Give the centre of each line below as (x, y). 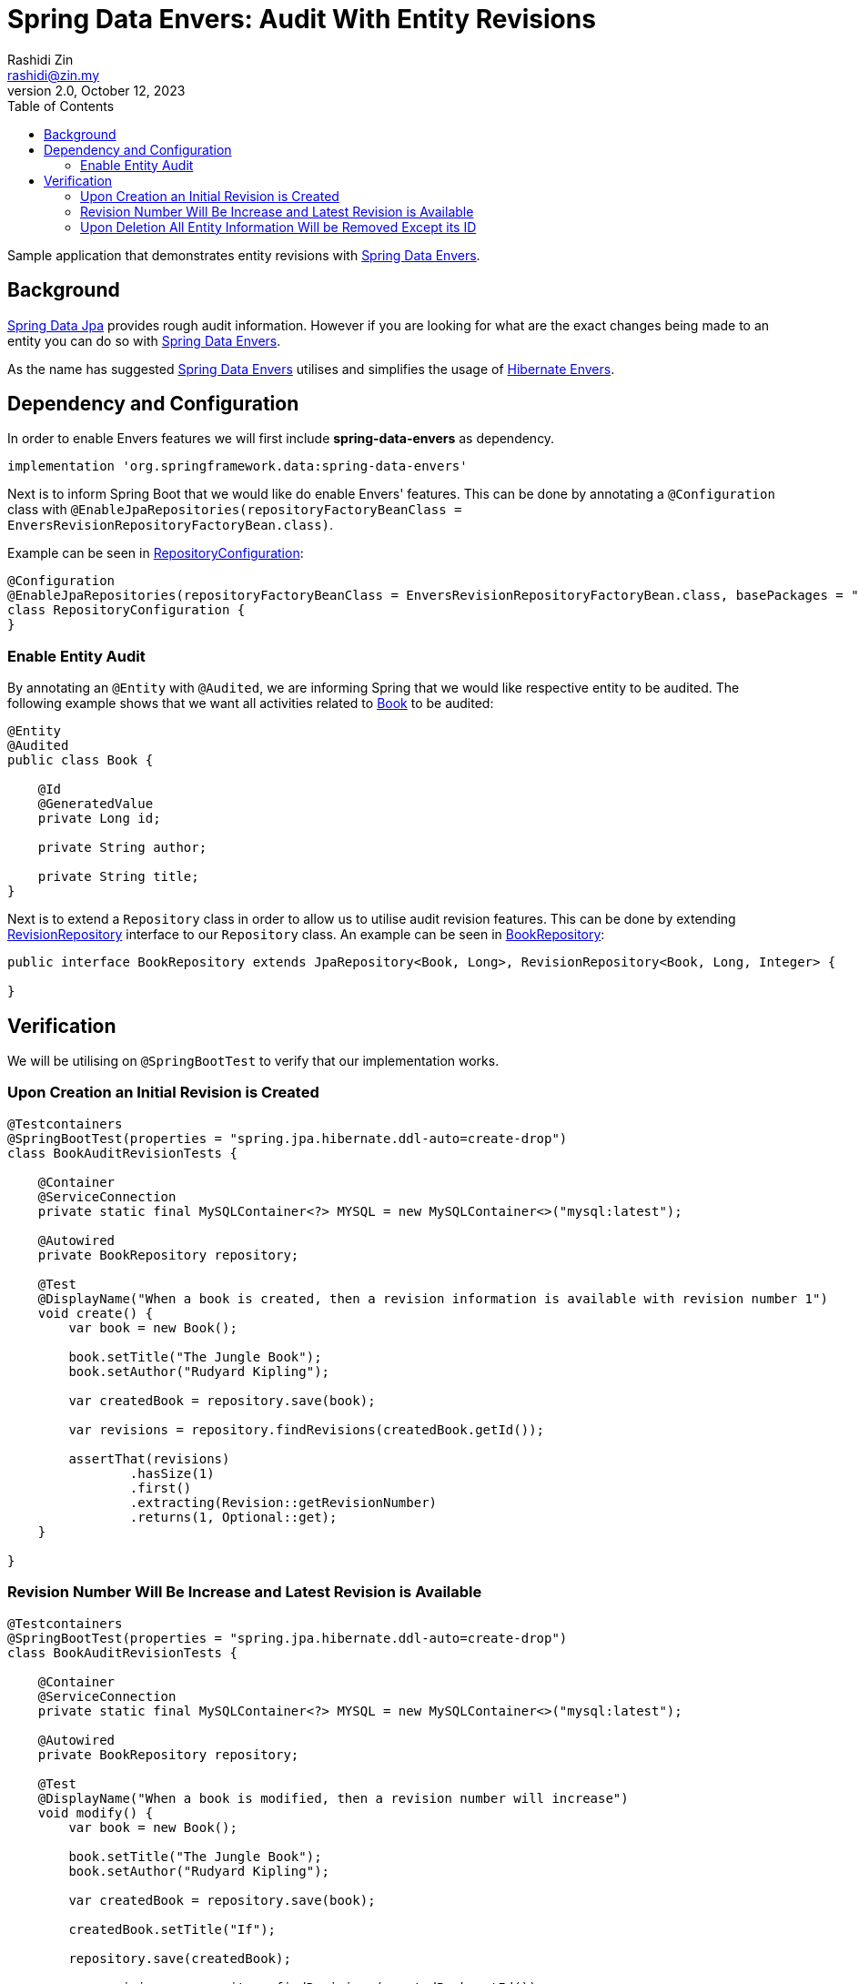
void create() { (96, 1313)
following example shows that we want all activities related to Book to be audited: (251, 704)
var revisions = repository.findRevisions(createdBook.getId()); (307, 1429)
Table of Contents (61, 106)
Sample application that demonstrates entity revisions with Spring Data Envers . (244, 255)
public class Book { (81, 760)
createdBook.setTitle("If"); (172, 1929)
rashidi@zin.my (54, 75)
